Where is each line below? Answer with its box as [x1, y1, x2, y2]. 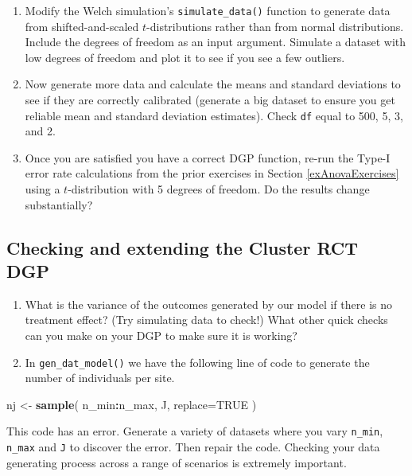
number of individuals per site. [25, 369, 175, 386]
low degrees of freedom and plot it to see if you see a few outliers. [25, 49, 345, 65]
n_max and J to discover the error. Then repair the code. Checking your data [6, 439, 380, 455]
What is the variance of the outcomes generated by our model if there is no [25, 295, 392, 312]
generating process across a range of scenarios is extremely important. [6, 454, 347, 470]
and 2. [25, 123, 56, 139]
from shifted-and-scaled [25, 18, 139, 34]
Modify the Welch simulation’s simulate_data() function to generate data [25, 2, 391, 18]
